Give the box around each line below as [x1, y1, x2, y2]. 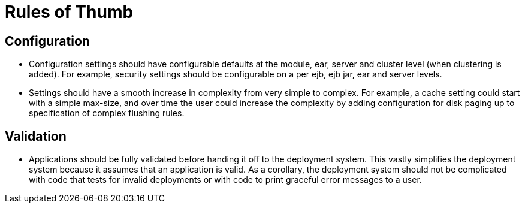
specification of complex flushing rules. [29, 108, 185, 119]
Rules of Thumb [5, 2, 134, 22]
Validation [5, 128, 67, 144]
